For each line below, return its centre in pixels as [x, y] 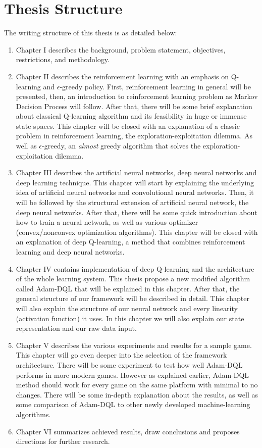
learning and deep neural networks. [70, 252]
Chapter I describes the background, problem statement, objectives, [121, 49]
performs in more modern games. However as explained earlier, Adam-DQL [133, 375]
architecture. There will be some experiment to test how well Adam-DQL [129, 364]
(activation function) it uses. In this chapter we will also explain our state [130, 318]
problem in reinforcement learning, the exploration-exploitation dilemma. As [134, 136]
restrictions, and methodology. [63, 59]
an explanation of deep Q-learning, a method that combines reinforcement [130, 242]
